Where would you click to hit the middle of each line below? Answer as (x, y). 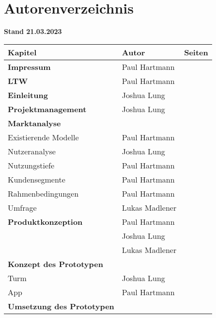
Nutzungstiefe (31, 165)
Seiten (196, 52)
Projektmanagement (47, 109)
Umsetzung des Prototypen (61, 306)
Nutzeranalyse (32, 151)
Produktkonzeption (45, 221)
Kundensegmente (37, 179)
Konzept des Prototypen (55, 264)
